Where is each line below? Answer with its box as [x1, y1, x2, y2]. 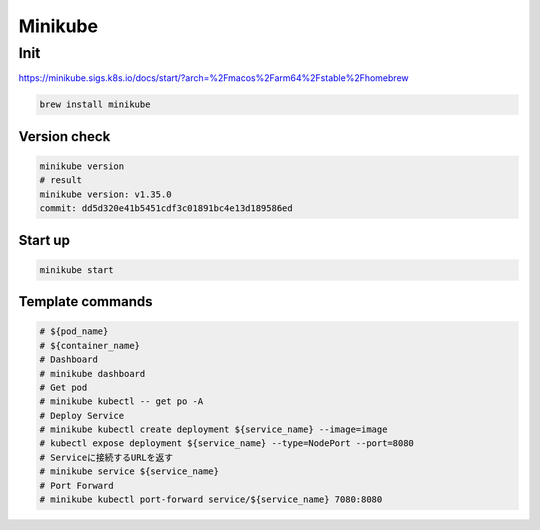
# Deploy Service [39, 410, 125, 421]
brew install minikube [39, 99, 151, 110]
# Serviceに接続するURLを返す [39, 451, 174, 463]
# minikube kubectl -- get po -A [39, 396, 204, 407]
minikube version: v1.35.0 [39, 188, 172, 200]
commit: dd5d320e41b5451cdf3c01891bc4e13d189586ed [39, 203, 294, 214]
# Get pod [39, 381, 88, 393]
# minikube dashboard [39, 368, 146, 379]
